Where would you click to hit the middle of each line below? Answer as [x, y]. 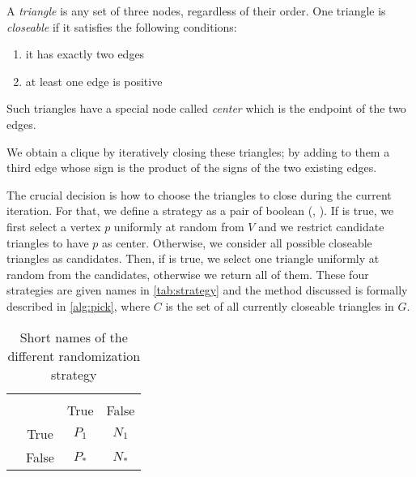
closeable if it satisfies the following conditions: [122, 26]
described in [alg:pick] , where [79, 305]
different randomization [74, 355]
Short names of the [74, 337]
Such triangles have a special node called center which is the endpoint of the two [206, 108]
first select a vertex [54, 226]
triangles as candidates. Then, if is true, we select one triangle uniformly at [193, 258]
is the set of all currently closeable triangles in [280, 305]
